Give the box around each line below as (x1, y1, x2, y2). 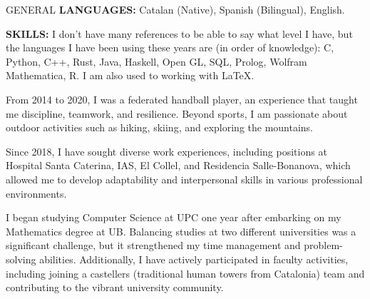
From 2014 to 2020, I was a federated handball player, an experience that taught (6, 91, 358, 106)
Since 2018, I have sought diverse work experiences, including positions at (6, 143, 327, 158)
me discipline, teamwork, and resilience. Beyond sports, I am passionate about (6, 106, 348, 121)
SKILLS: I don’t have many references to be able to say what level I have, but (6, 26, 353, 41)
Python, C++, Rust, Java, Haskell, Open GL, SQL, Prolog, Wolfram (6, 54, 307, 69)
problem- (304, 238, 343, 253)
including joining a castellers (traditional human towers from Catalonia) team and (6, 265, 365, 280)
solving (6, 251, 36, 266)
